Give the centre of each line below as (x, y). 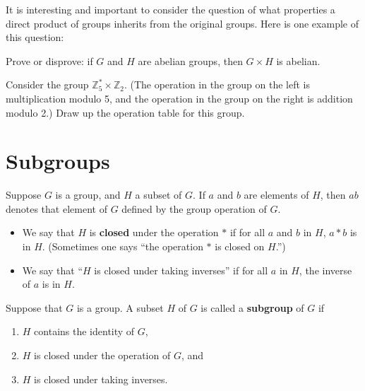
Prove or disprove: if (49, 60)
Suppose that (34, 307)
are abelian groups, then (190, 60)
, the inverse (325, 270)
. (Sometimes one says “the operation (122, 246)
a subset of (158, 195)
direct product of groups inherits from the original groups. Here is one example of (182, 23)
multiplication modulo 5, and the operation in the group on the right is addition (179, 98)
